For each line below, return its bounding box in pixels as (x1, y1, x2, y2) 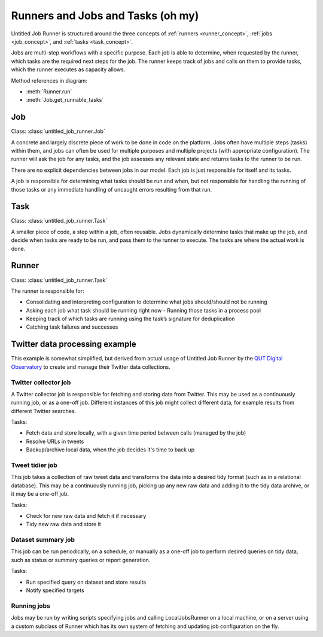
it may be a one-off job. (11, 490, 69, 498)
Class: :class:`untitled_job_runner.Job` (11, 128, 106, 135)
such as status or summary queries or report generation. (11, 556, 151, 563)
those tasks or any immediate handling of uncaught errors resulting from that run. (11, 186, 212, 193)
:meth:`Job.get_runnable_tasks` (26, 96, 104, 104)
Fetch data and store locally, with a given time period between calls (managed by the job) (26, 429, 246, 436)
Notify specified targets (26, 587, 84, 594)
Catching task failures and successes (26, 323, 118, 330)
